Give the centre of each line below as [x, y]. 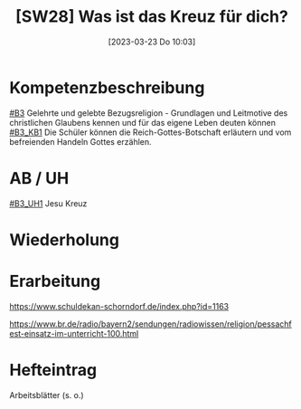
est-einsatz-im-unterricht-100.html [74, 333]
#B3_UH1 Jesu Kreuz [48, 203]
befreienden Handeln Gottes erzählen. [80, 141]
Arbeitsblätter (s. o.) [47, 395]
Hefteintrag [53, 370]
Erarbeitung [55, 281]
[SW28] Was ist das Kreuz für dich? [152, 17]
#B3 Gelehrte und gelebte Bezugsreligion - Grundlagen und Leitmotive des [149, 113]
